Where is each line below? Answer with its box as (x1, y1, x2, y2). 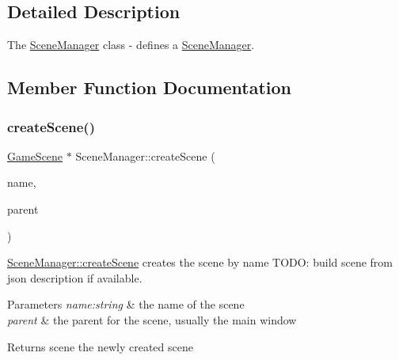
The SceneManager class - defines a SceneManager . (7, 36, 255, 53)
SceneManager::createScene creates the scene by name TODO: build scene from (7, 254, 393, 271)
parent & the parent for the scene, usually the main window (7, 311, 297, 328)
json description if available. (7, 269, 142, 286)
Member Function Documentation (7, 75, 292, 100)
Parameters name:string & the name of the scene (7, 296, 245, 313)
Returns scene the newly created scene (7, 338, 193, 354)
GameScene (7, 147, 63, 164)
